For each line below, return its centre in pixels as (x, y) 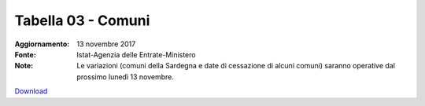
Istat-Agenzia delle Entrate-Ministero (136, 54)
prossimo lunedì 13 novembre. (126, 77)
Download (31, 91)
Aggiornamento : (42, 44)
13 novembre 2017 (106, 44)
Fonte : (26, 54)
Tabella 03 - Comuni (82, 20)
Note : (24, 66)
